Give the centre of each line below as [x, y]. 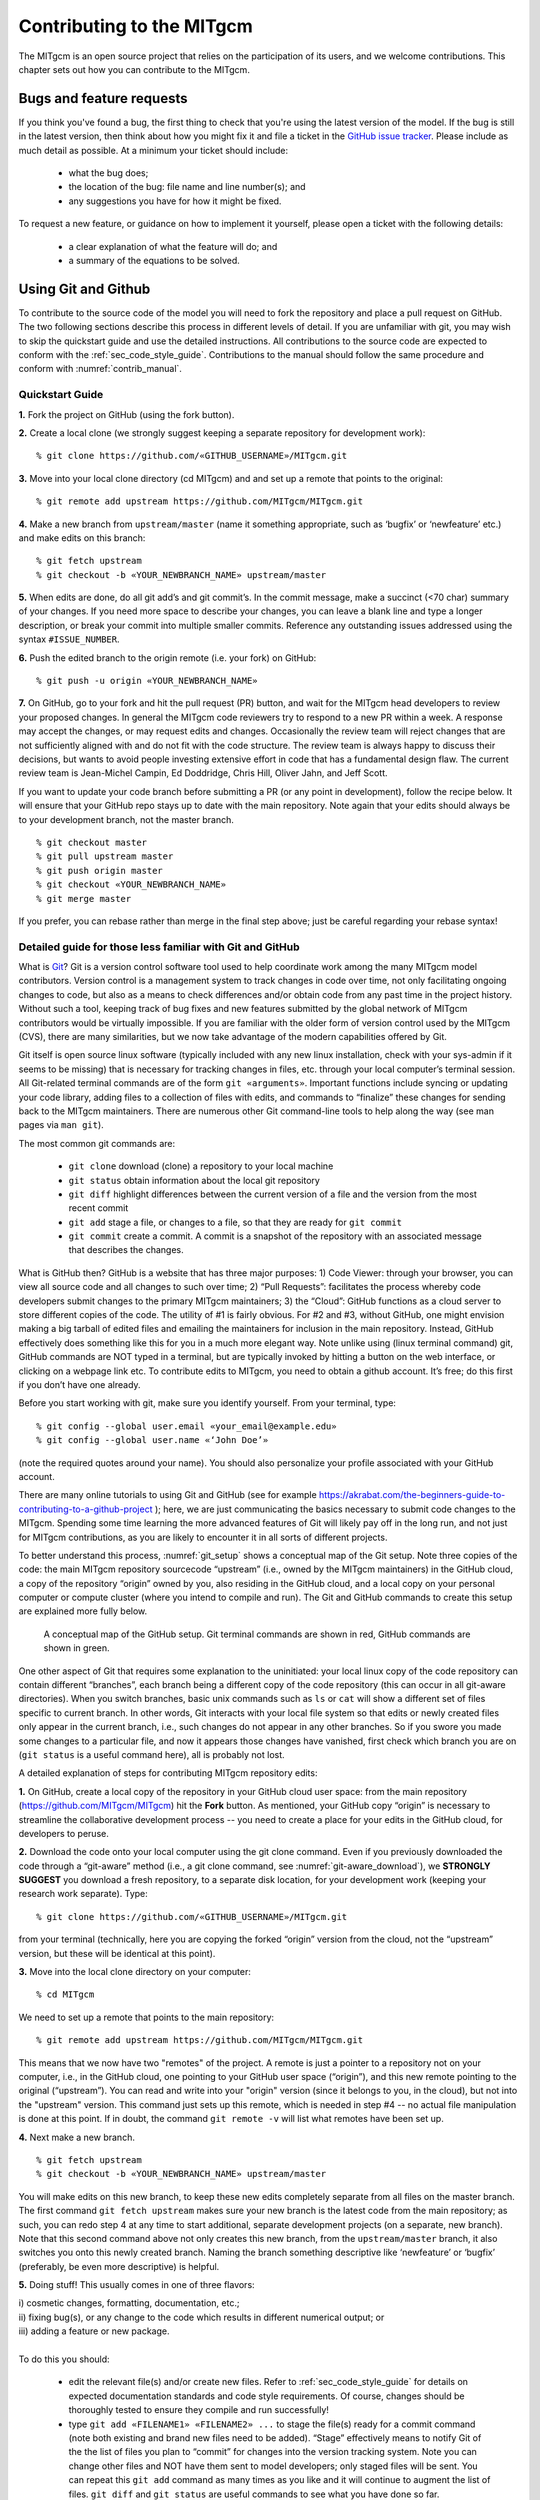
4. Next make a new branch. [76, 2137]
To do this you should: [64, 2359]
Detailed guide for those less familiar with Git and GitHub [159, 947]
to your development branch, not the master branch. [126, 819]
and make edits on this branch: [82, 537]
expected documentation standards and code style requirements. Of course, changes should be [266, 2396]
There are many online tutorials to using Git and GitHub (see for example [167, 1495]
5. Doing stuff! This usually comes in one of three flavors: [136, 2285]
